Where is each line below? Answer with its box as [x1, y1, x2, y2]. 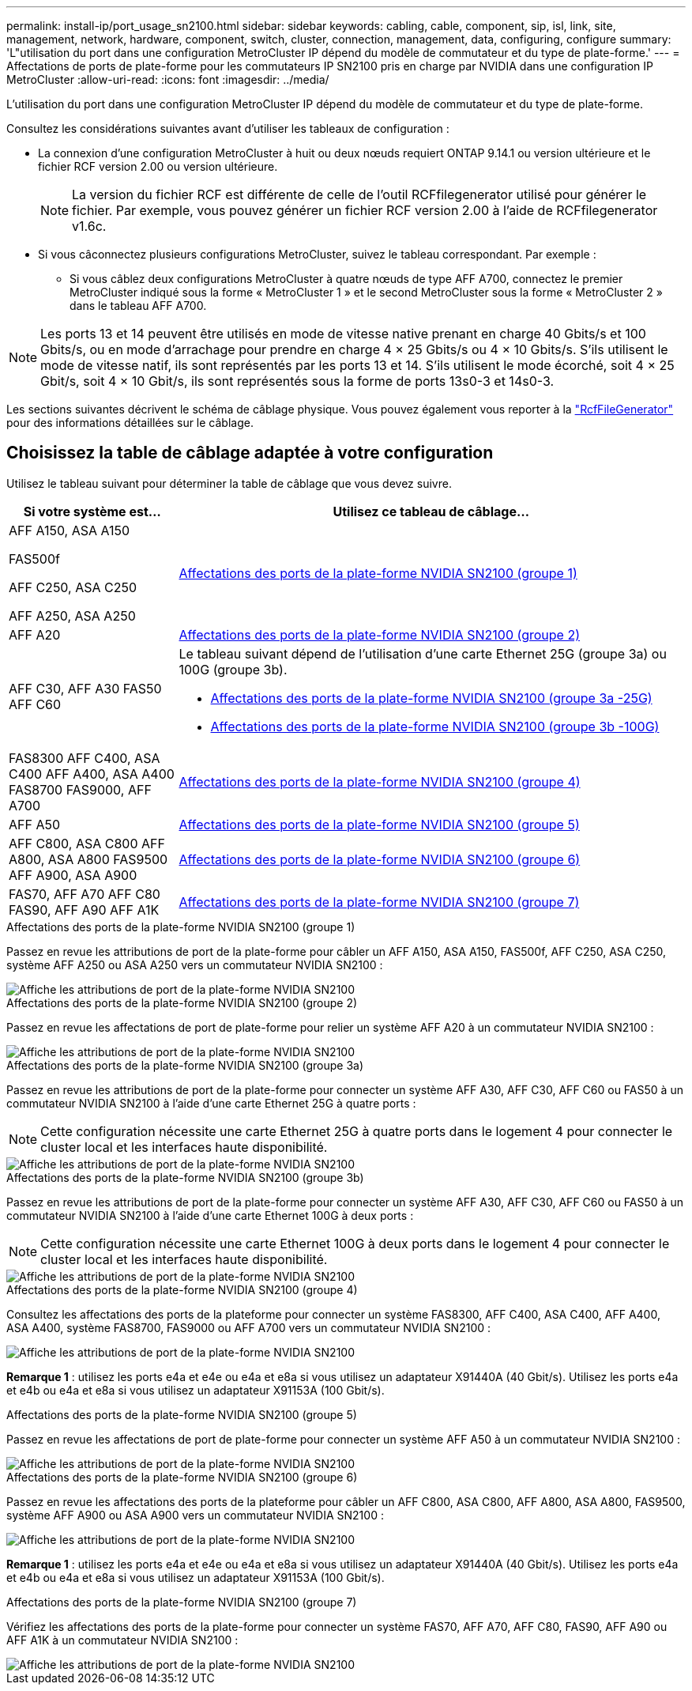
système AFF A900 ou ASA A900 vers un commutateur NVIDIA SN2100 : [6, 1508, 384, 1522]
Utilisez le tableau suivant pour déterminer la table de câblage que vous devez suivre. [6, 476, 452, 490]
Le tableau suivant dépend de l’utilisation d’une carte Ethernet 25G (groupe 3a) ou [179, 645, 667, 662]
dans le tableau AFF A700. [70, 299, 207, 312]
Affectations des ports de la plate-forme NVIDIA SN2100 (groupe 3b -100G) [210, 718, 660, 734]
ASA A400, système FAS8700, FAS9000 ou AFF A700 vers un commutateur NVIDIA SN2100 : [6, 1320, 491, 1334]
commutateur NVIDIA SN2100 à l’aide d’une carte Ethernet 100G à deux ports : [6, 1208, 414, 1222]
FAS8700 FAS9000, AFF [9, 781, 152, 798]
